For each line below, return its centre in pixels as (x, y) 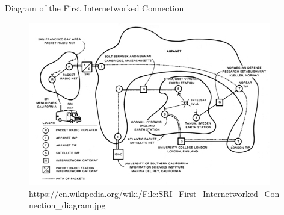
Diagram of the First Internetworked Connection (94, 8)
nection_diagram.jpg (67, 205)
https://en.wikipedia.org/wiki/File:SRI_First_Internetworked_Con (154, 193)
